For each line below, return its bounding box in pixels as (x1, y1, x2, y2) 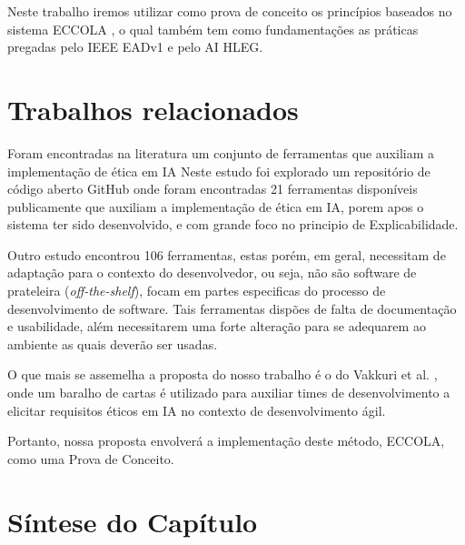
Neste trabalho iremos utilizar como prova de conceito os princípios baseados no (7, 2, 452, 20)
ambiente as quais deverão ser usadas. (7, 334, 218, 353)
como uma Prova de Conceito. (7, 449, 174, 468)
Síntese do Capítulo (7, 502, 258, 540)
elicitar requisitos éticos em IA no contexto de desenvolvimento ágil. (7, 400, 386, 419)
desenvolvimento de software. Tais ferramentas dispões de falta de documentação (7, 298, 457, 318)
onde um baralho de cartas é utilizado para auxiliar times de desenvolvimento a (7, 383, 450, 402)
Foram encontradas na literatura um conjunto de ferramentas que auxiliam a (7, 143, 434, 162)
